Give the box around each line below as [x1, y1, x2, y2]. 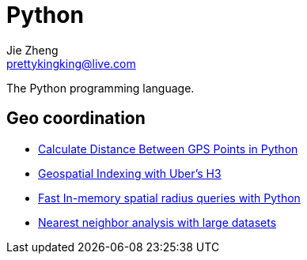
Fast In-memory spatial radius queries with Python [38, 190, 301, 205]
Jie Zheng [6, 43, 59, 57]
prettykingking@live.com [6, 56, 136, 70]
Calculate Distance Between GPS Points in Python [38, 141, 298, 156]
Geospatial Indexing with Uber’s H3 [38, 166, 222, 180]
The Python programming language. [6, 81, 195, 95]
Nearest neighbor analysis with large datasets [38, 215, 277, 229]
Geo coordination [6, 108, 146, 129]
